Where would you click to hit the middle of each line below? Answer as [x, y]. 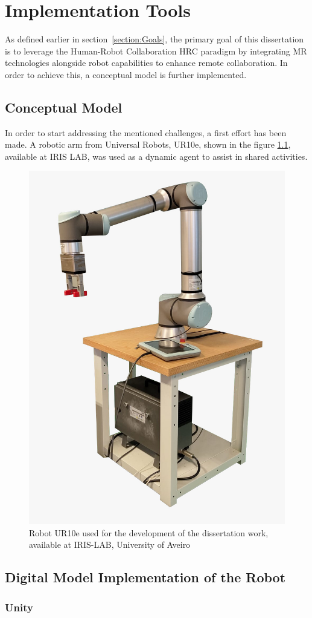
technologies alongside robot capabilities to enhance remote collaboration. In [146, 63]
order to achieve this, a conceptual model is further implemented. [126, 74]
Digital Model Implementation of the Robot [145, 577]
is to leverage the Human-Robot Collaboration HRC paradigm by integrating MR [156, 51]
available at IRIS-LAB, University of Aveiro [110, 544]
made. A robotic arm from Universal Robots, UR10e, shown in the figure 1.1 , [148, 144]
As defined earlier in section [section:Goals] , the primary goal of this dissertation [154, 39]
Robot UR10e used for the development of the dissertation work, [149, 532]
